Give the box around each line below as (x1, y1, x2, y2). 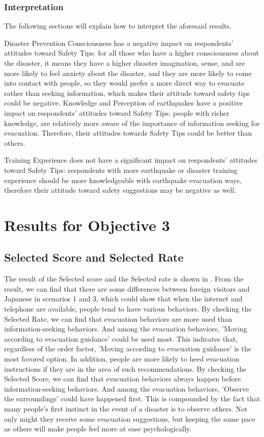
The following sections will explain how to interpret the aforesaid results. (4, 20, 232, 31)
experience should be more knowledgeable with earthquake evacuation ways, (4, 174, 242, 185)
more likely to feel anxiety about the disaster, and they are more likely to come (4, 67, 252, 78)
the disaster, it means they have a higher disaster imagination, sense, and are (4, 58, 245, 68)
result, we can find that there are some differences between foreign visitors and (4, 283, 250, 294)
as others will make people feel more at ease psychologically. (4, 423, 192, 434)
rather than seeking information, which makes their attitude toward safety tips (4, 87, 250, 98)
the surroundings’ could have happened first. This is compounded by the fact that (4, 393, 260, 404)
